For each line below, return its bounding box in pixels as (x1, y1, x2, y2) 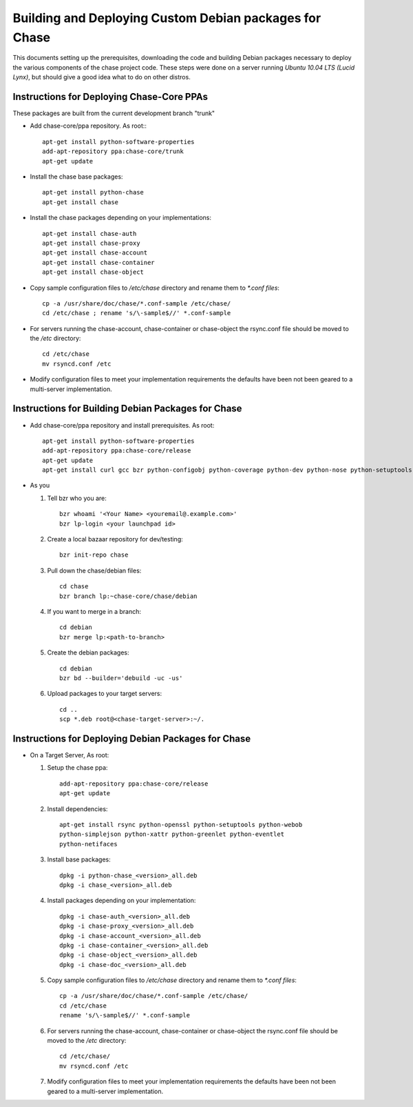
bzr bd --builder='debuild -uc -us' (59, 674, 183, 682)
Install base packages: (47, 855, 111, 864)
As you (30, 481, 50, 490)
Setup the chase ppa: (47, 764, 108, 772)
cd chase (59, 583, 89, 590)
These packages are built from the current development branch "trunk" (12, 109, 215, 117)
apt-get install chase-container (42, 259, 155, 266)
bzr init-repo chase (59, 551, 129, 559)
